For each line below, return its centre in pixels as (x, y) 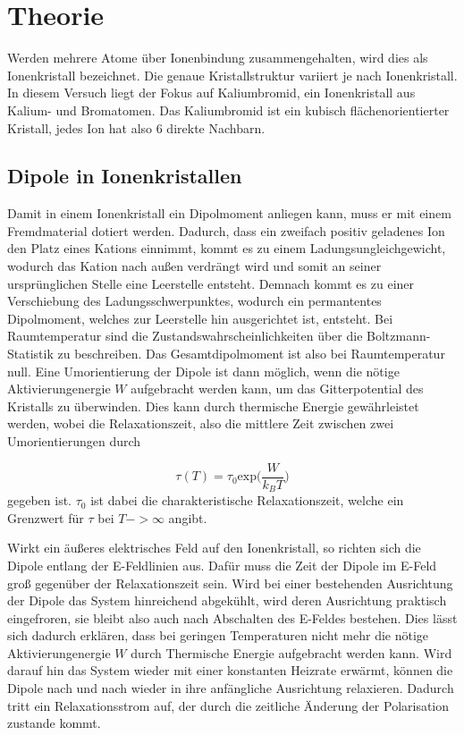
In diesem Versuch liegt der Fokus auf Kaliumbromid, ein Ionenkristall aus (211, 93)
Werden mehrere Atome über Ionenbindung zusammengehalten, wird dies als (218, 58)
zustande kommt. (54, 723)
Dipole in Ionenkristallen (125, 176)
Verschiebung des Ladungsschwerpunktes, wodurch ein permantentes (194, 301)
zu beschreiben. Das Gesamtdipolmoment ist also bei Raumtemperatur (251, 354)
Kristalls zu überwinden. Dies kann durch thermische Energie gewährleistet (213, 406)
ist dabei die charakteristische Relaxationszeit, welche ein (247, 500)
